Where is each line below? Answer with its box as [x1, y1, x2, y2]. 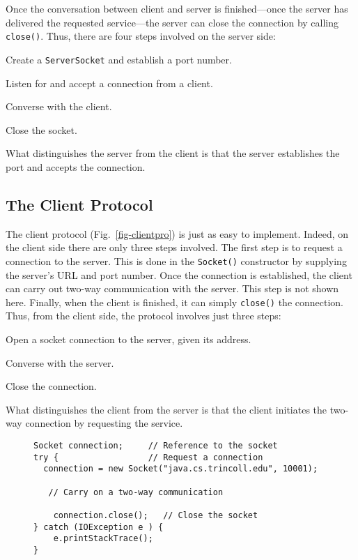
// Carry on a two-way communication [48, 487, 224, 497]
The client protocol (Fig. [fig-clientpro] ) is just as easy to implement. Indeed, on [6, 226, 349, 241]
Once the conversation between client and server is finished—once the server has [6, 1, 348, 15]
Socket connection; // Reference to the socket [33, 440, 278, 451]
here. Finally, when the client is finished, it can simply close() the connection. [6, 294, 343, 309]
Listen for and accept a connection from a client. [6, 75, 213, 90]
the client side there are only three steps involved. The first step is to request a [6, 240, 343, 255]
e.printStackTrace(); [53, 533, 153, 544]
